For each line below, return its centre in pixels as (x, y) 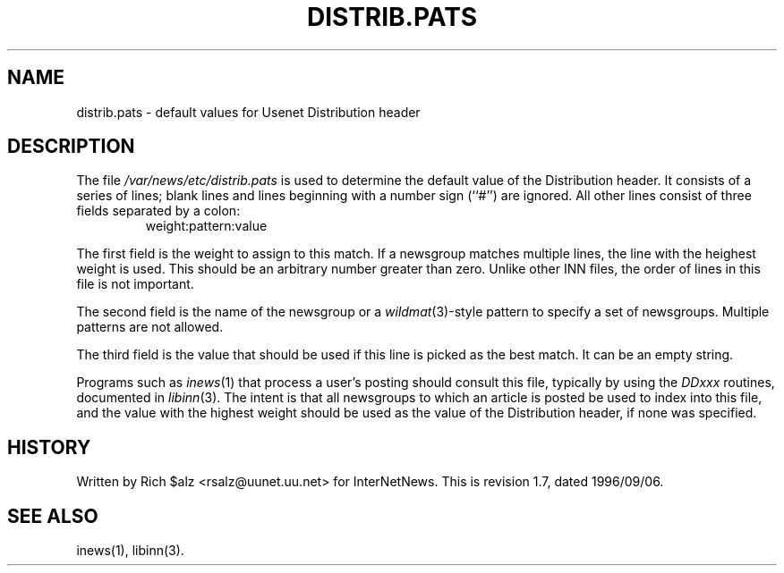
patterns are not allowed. (150, 327)
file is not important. (135, 284)
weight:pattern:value (206, 226)
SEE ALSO (53, 516)
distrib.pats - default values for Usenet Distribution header (248, 112)
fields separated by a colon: (158, 211)
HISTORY (49, 447)
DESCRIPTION (71, 147)
